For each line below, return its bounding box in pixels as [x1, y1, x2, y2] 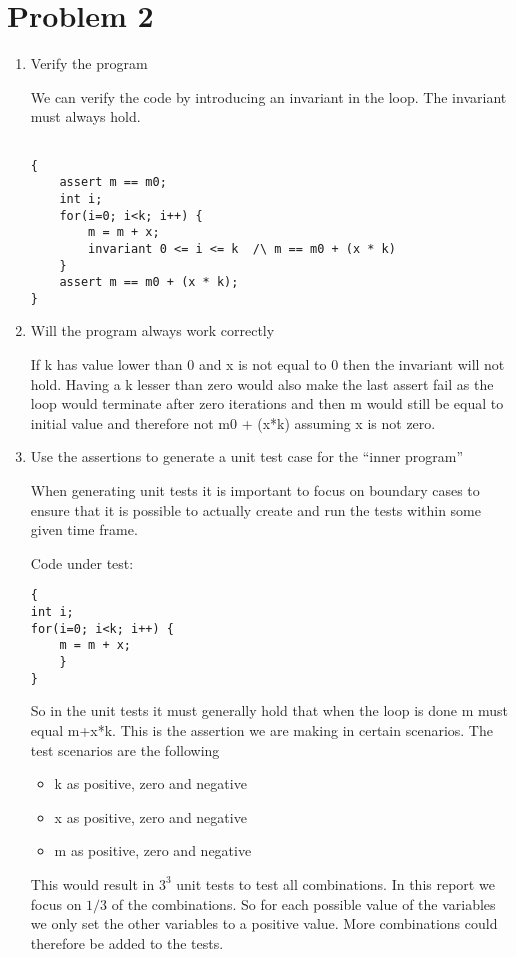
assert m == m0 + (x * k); [59, 275, 239, 290]
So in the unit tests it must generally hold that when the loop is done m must [30, 700, 508, 721]
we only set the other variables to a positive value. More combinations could [30, 913, 498, 934]
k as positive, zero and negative [54, 773, 247, 794]
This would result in [30, 873, 155, 894]
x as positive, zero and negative [54, 806, 247, 827]
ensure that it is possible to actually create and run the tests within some [30, 499, 481, 520]
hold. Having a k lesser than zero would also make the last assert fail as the [30, 373, 494, 394]
